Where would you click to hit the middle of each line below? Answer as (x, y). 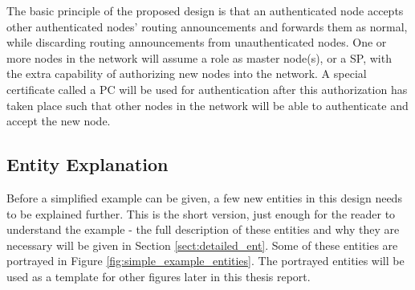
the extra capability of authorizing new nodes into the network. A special (187, 74)
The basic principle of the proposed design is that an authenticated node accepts (205, 10)
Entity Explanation (87, 164)
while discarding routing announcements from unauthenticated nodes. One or (197, 42)
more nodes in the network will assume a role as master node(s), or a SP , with (199, 57)
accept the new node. (59, 121)
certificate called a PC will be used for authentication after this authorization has (207, 89)
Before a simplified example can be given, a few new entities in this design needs (204, 197)
